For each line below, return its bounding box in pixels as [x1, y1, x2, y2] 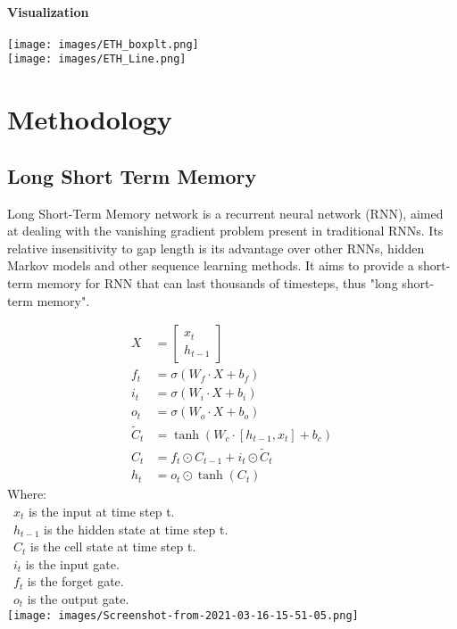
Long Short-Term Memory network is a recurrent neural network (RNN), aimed [7, 203, 444, 222]
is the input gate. [25, 554, 120, 573]
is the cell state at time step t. [30, 537, 196, 556]
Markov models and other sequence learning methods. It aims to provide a [7, 256, 414, 275]
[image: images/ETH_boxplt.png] [7, 37, 199, 51]
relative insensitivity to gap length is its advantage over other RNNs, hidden [7, 238, 425, 257]
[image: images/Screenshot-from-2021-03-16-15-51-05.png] [7, 608, 359, 622]
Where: [7, 484, 46, 503]
